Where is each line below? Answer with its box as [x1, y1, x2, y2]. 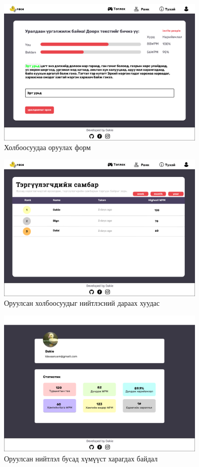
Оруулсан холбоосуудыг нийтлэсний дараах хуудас [4, 298, 160, 308]
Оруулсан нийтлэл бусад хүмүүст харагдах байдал [4, 453, 158, 464]
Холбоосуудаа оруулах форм [4, 142, 91, 153]
